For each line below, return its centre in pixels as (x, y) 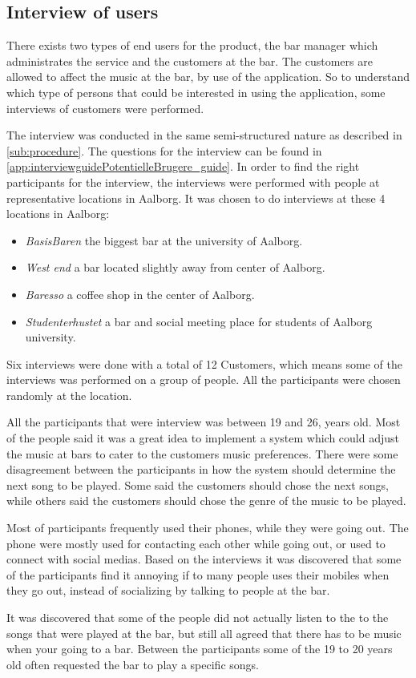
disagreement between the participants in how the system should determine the (201, 469)
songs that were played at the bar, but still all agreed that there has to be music (204, 633)
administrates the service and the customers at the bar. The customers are (190, 61)
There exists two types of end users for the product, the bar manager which (192, 45)
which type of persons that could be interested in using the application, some (196, 92)
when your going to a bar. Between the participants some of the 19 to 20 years (200, 649)
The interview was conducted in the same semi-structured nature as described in (204, 135)
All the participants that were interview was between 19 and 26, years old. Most (204, 422)
